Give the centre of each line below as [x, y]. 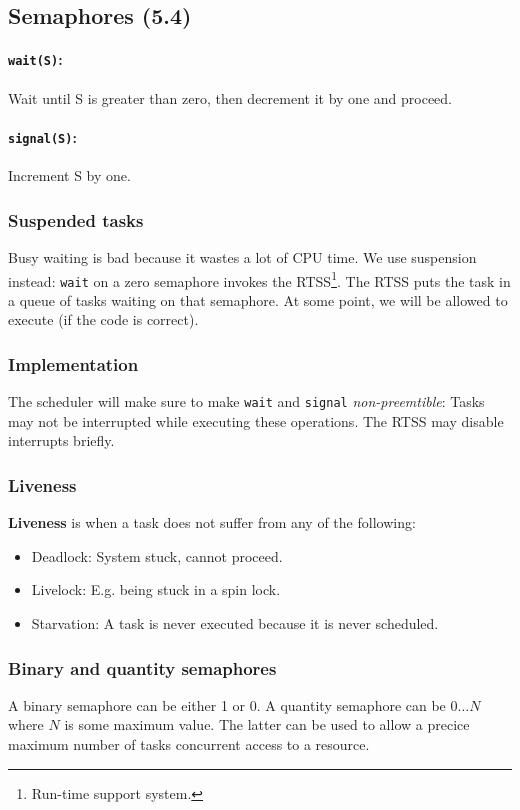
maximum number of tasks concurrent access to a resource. [189, 744]
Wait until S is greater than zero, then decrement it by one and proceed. [230, 97]
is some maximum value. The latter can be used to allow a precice [267, 724]
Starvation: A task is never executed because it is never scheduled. [235, 623]
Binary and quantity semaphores [142, 667]
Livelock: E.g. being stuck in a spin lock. [156, 589]
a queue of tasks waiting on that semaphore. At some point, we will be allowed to [258, 299]
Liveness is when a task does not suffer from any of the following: [212, 522]
